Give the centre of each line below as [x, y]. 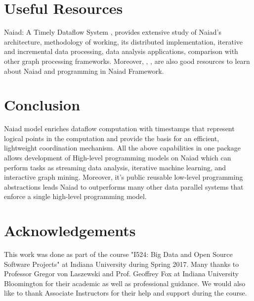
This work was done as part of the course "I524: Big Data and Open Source [118, 254]
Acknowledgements [70, 230]
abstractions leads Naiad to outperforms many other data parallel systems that [124, 186]
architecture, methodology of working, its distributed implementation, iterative [123, 41]
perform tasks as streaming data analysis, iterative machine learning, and [115, 167]
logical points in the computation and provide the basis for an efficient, [112, 138]
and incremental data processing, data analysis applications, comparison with [121, 51]
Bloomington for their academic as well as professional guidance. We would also [125, 283]
